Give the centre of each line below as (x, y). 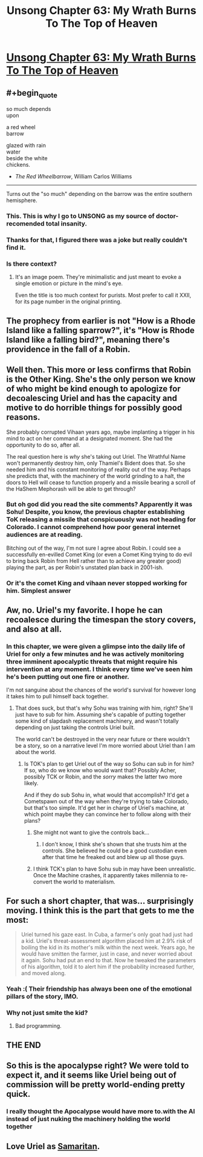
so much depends (29, 109)
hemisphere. (22, 200)
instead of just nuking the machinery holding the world (89, 1119)
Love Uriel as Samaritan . (53, 1146)
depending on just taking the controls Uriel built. (75, 727)
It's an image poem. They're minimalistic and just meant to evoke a (98, 277)
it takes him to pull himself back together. (57, 697)
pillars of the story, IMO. (42, 997)
